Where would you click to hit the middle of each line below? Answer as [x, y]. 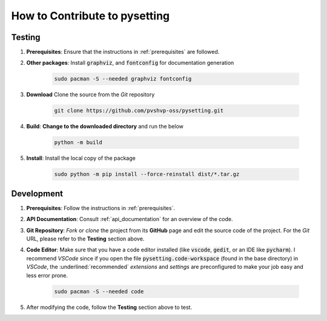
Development [37, 194]
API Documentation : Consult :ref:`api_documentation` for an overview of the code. [130, 219]
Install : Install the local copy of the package [81, 158]
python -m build [78, 143]
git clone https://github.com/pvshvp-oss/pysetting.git [139, 111]
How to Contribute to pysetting [91, 16]
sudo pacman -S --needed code [99, 291]
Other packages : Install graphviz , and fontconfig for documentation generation [130, 63]
